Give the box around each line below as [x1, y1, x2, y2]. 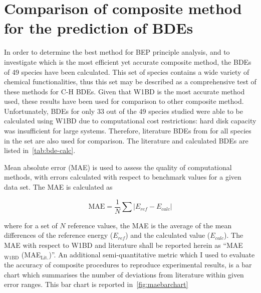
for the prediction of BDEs [4, 18, 193, 38]
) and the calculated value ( [125, 230, 210, 240]
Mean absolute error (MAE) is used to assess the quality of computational [4, 162, 232, 172]
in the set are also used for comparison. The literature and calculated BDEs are [4, 135, 248, 145]
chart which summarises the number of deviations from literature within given [4, 269, 244, 279]
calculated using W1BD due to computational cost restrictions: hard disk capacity [4, 115, 256, 126]
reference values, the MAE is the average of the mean [68, 220, 232, 230]
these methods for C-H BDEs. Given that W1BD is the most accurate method [4, 86, 245, 96]
